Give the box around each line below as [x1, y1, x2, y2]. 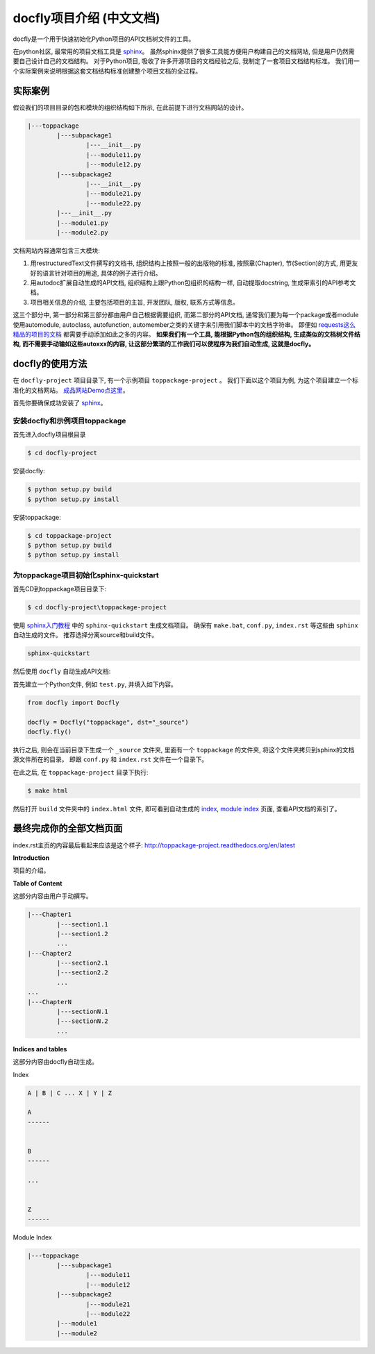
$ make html [27, 786, 69, 795]
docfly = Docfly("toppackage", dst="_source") [27, 718, 189, 726]
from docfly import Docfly [27, 698, 119, 706]
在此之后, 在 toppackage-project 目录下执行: [12, 768, 149, 777]
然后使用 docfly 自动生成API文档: [12, 667, 111, 676]
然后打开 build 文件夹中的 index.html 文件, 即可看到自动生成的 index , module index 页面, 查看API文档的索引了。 [12, 804, 341, 813]
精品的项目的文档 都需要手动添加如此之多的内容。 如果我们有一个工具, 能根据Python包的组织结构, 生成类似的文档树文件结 [12, 330, 360, 339]
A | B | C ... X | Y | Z [27, 1089, 112, 1097]
